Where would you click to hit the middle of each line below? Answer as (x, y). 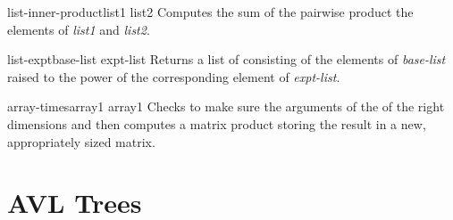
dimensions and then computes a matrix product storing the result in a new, (217, 123)
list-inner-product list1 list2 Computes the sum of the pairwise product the (210, 12)
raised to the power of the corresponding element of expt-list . (174, 76)
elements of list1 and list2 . (79, 29)
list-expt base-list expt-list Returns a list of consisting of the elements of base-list (226, 59)
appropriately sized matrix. (81, 141)
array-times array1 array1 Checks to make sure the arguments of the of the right (226, 106)
